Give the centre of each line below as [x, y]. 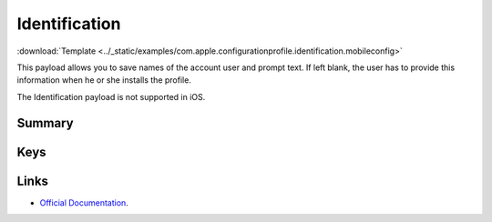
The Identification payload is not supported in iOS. [111, 96]
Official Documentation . [84, 202]
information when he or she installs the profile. [104, 80]
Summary [45, 123]
